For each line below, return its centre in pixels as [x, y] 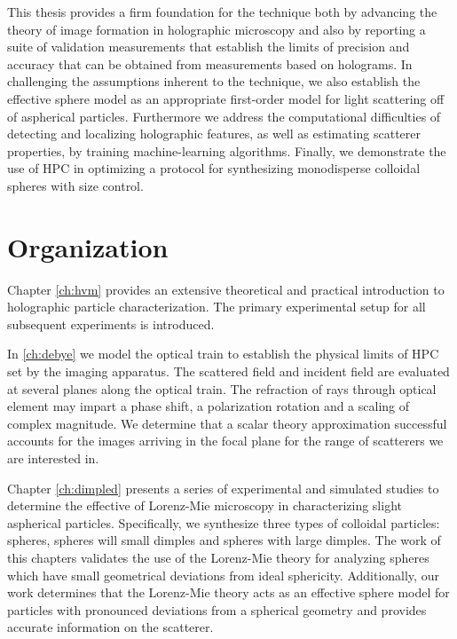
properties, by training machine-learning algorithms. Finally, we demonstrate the [227, 150]
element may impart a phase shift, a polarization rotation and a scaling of [209, 406]
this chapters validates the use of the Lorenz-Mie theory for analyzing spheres [218, 557]
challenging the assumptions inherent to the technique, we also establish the [214, 81]
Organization [88, 246]
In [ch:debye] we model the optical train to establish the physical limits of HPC [223, 354]
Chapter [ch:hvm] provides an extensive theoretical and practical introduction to [226, 289]
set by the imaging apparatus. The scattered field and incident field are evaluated [228, 371]
